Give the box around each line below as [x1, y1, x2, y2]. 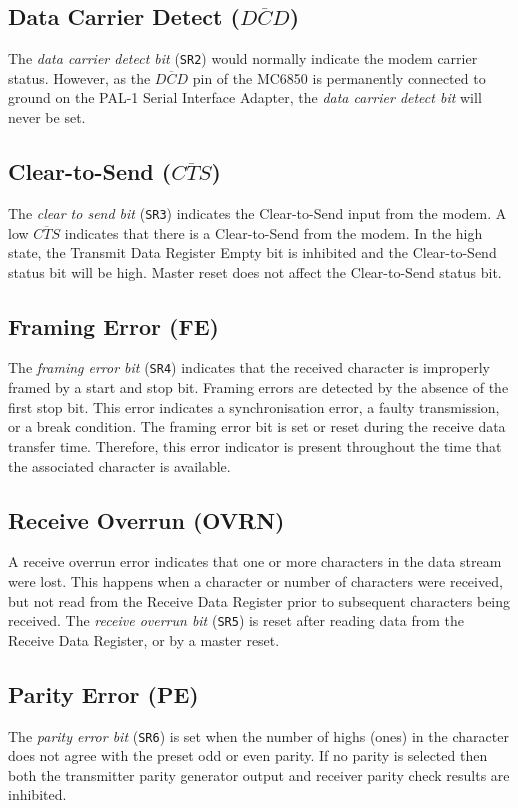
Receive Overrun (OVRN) [8, 504, 285, 535]
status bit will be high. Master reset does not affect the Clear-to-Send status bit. [8, 261, 502, 282]
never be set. [8, 107, 86, 128]
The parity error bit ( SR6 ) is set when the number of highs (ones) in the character [8, 725, 509, 746]
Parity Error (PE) [8, 678, 199, 709]
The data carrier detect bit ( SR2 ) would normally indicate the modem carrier [8, 48, 478, 69]
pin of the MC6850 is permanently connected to [192, 67, 486, 88]
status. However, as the [8, 67, 151, 88]
